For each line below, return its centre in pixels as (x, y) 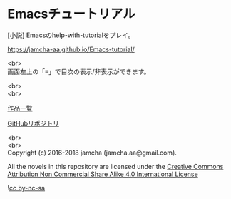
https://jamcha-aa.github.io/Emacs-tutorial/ (71, 49)
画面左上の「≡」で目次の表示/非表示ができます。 (79, 71)
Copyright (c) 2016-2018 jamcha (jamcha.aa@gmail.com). (92, 153)
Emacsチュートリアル (71, 14)
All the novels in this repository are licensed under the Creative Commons (115, 166)
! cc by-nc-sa (26, 188)
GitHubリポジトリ (33, 123)
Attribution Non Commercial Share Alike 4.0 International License (103, 174)
